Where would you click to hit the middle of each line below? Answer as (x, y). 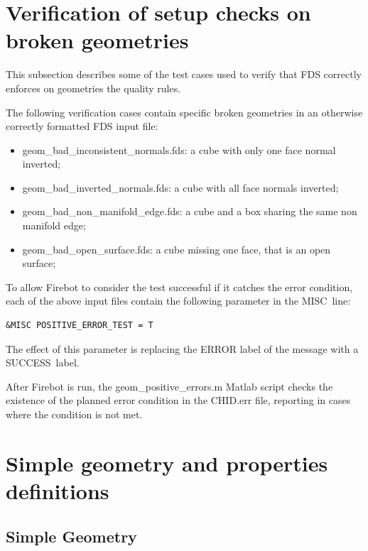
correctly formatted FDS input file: (82, 126)
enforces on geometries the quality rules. (93, 88)
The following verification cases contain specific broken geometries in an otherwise (184, 112)
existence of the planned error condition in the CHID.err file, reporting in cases (178, 400)
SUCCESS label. (43, 362)
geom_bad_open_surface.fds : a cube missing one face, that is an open (177, 249)
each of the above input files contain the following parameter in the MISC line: (178, 301)
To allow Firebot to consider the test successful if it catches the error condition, (179, 287)
